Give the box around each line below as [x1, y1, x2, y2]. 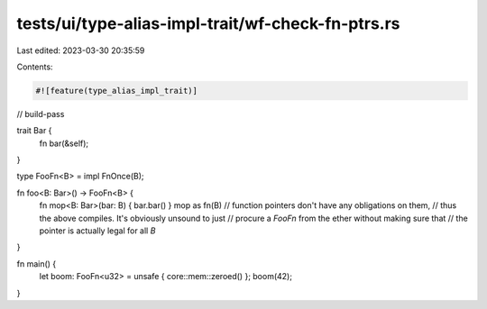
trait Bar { [16, 125, 52, 136]
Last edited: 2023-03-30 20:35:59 [16, 45, 145, 56]
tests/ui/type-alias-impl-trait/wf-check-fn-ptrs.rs [16, 14, 400, 33]
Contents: [16, 61, 53, 72]
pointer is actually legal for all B [39, 225, 156, 236]
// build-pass [16, 108, 65, 119]
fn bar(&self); [39, 138, 89, 149]
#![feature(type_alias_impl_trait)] [35, 86, 198, 95]
